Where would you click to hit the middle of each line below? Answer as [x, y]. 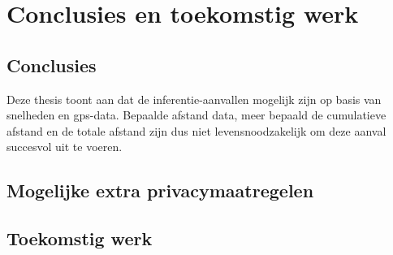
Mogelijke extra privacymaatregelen [160, 190]
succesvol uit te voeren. [65, 147]
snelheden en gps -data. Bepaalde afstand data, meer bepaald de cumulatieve [196, 115]
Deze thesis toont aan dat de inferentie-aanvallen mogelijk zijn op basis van [194, 99]
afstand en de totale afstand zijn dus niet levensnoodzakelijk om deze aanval [196, 130]
